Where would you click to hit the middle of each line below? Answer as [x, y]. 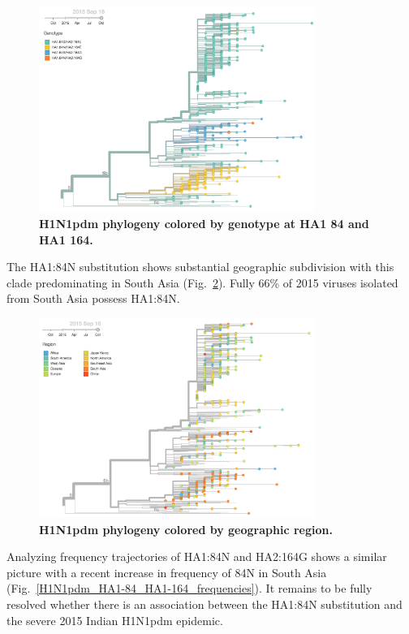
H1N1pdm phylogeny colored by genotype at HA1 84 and [204, 223]
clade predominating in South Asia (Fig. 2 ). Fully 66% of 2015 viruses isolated [202, 282]
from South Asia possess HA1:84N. [93, 298]
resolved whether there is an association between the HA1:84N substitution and [204, 604]
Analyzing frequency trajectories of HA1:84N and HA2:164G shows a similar [197, 556]
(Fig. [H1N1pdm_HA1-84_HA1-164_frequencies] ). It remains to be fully [189, 588]
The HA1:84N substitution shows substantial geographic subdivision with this [200, 267]
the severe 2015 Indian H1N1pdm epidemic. [115, 620]
